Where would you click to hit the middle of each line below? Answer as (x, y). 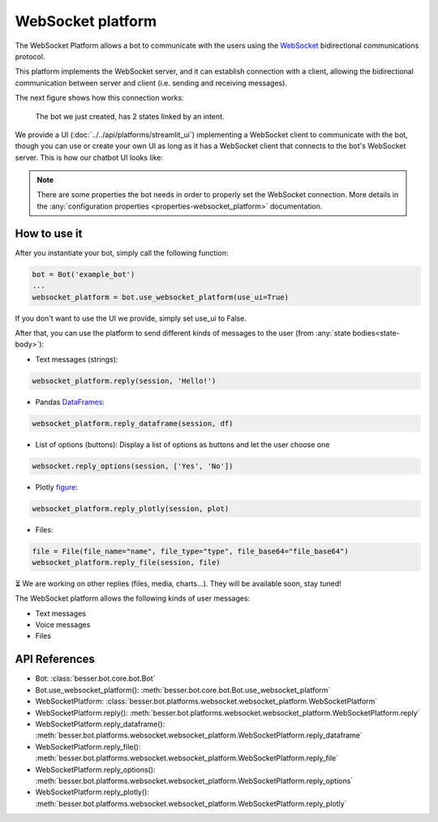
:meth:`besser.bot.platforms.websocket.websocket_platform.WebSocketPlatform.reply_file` (187, 758)
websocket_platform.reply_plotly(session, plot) (131, 508)
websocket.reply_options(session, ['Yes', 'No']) (133, 466)
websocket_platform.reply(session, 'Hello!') (124, 381)
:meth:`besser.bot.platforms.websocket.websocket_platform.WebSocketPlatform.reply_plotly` (191, 803)
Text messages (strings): (77, 359)
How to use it (49, 233)
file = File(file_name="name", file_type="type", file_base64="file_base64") (190, 551)
